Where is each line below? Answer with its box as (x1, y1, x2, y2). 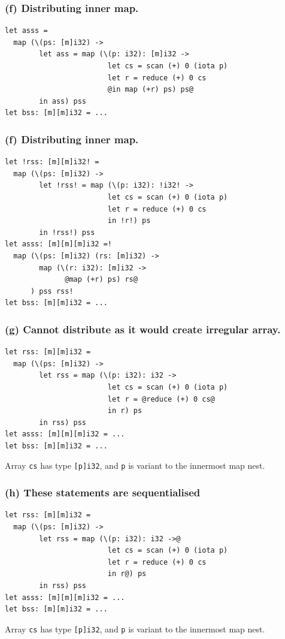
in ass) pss (39, 97, 87, 106)
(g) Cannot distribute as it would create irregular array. (5, 321, 281, 336)
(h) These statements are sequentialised (5, 485, 201, 500)
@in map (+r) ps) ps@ (107, 85, 193, 94)
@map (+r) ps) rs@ (65, 275, 138, 284)
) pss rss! (30, 287, 74, 296)
